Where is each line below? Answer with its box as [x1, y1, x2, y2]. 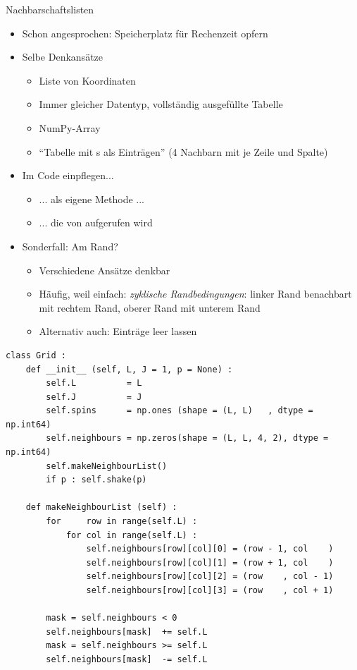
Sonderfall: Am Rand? [22, 238, 118, 253]
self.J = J [46, 391, 142, 402]
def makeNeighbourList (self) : [25, 502, 177, 513]
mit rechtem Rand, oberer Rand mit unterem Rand [39, 300, 261, 315]
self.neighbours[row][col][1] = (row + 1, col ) [86, 557, 334, 568]
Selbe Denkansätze [22, 49, 104, 64]
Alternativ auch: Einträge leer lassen [39, 324, 197, 339]
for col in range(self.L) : [65, 530, 198, 540]
